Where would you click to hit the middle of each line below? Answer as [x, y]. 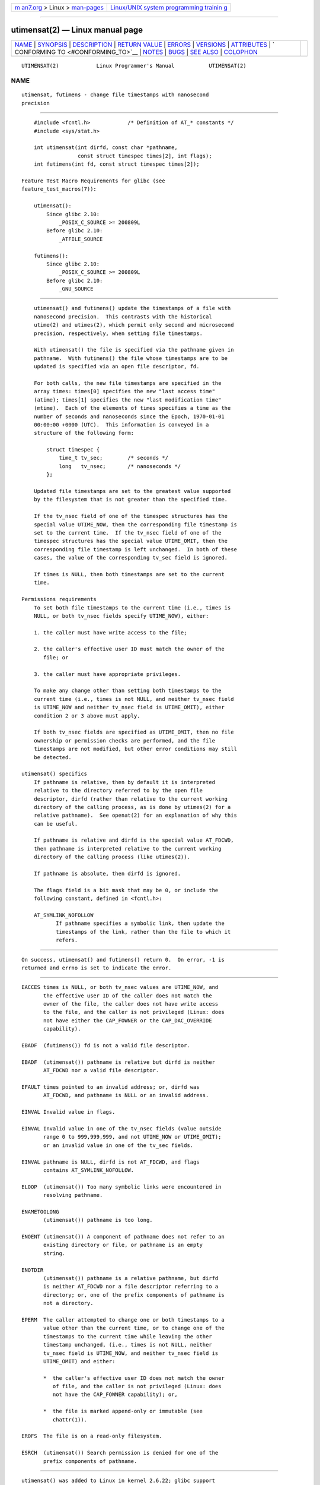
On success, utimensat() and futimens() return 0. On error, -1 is [123, 960]
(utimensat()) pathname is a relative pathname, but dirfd [131, 1278]
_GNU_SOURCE [76, 289]
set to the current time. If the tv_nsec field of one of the [127, 533]
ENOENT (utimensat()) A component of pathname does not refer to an [123, 1237]
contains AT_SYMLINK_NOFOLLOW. [89, 1170]
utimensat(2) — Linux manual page [77, 30]
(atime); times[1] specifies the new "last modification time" [127, 400]
